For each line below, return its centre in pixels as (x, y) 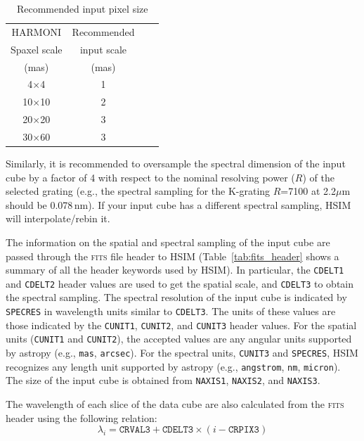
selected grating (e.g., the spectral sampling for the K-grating (138, 191)
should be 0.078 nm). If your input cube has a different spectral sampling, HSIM (178, 204)
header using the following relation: (82, 417)
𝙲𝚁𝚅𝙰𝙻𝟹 (135, 430)
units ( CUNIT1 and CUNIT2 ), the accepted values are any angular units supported (179, 339)
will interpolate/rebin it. (58, 218)
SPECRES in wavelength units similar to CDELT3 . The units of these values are (171, 311)
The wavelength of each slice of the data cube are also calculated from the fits (175, 404)
